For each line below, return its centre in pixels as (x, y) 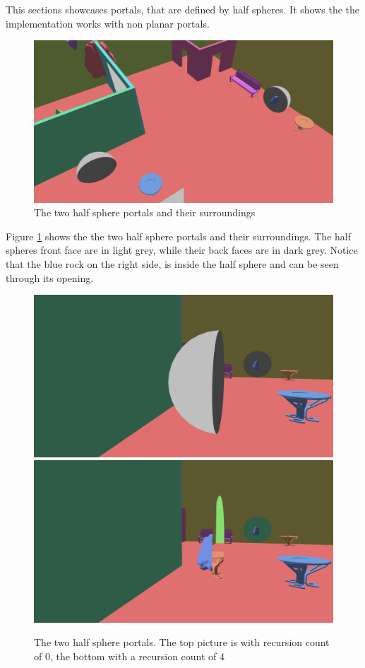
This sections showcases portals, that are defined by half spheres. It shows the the (183, 9)
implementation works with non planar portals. (108, 23)
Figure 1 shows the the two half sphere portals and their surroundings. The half (178, 236)
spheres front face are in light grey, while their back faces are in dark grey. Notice (182, 250)
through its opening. (50, 277)
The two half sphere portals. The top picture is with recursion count (182, 642)
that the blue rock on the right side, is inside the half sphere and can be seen (172, 263)
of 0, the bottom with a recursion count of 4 (130, 656)
